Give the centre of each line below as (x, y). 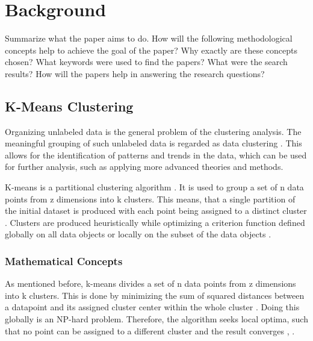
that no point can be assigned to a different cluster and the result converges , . (150, 330)
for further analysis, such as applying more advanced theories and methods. (144, 167)
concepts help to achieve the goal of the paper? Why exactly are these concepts (151, 50)
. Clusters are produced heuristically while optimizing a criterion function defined (155, 222)
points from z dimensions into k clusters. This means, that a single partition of (150, 199)
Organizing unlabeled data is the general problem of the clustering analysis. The (153, 131)
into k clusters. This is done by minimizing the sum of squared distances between (155, 295)
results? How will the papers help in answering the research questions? (135, 73)
